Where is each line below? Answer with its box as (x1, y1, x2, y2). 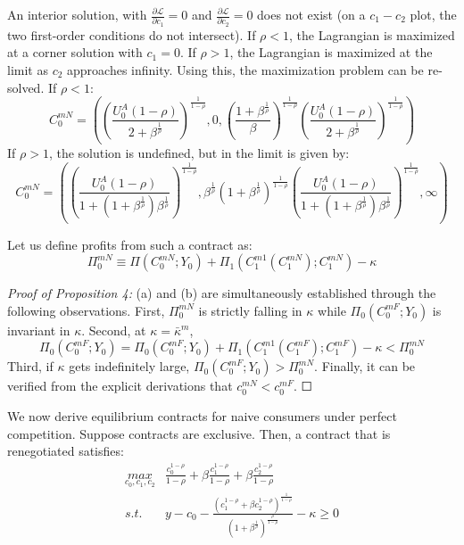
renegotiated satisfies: (7, 442, 124, 460)
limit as (7, 60, 48, 78)
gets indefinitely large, (69, 357, 190, 376)
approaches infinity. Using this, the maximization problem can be (67, 60, 424, 78)
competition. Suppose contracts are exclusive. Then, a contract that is (7, 424, 391, 442)
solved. (7, 78, 45, 96)
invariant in (7, 320, 70, 339)
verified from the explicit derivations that (7, 376, 233, 395)
